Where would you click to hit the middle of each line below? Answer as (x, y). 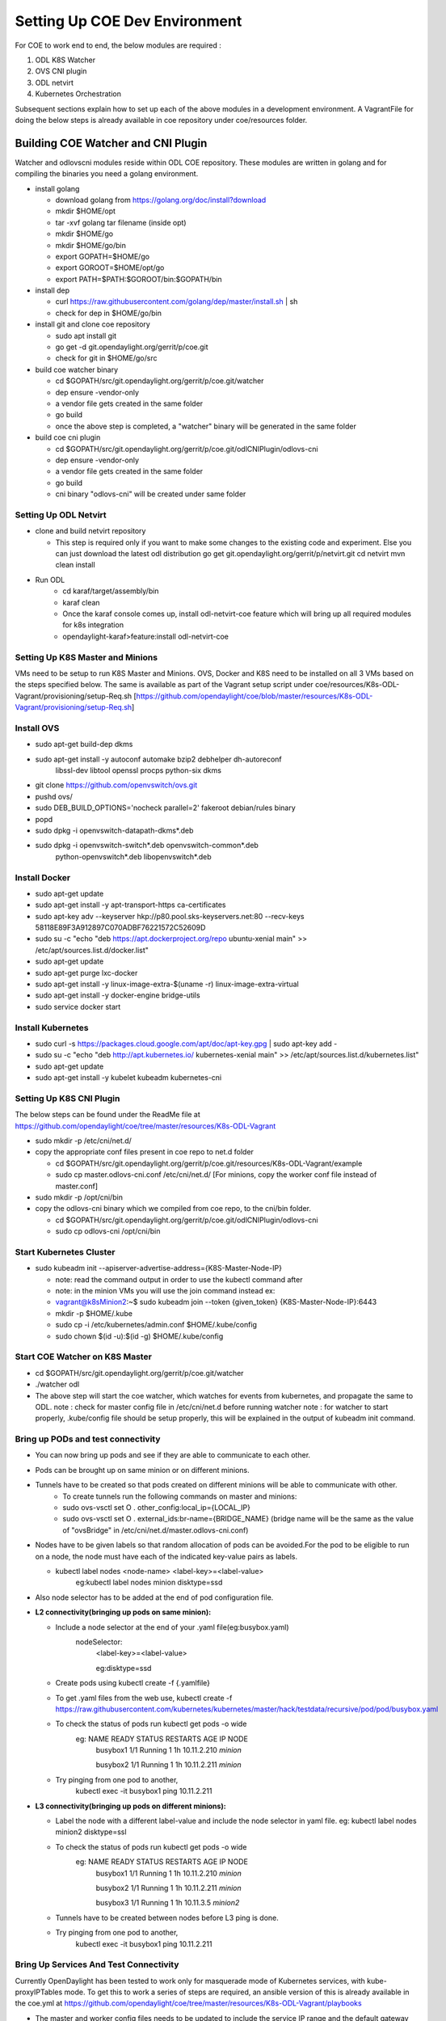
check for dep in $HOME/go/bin (108, 313)
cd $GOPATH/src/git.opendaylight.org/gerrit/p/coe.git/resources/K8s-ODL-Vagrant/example (209, 1163)
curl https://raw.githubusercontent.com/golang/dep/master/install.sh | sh (177, 302)
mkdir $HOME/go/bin (91, 245)
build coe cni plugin (68, 437)
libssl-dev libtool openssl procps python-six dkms (139, 770)
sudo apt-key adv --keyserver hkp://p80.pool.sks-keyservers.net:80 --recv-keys (170, 916)
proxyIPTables (39, 1992)
